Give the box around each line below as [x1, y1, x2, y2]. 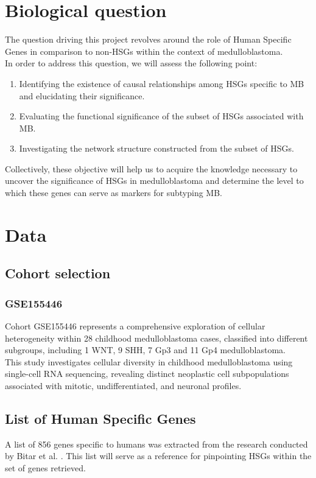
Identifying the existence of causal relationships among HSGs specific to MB [19, 77, 304, 90]
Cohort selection [5, 264, 111, 283]
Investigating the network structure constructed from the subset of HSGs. [19, 142, 294, 155]
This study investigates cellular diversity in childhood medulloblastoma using [5, 355, 293, 368]
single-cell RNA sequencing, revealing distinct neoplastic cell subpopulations [5, 367, 289, 380]
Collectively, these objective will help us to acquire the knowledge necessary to [5, 162, 298, 175]
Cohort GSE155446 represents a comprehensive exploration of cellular [5, 320, 265, 332]
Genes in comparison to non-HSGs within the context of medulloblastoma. [5, 44, 283, 57]
